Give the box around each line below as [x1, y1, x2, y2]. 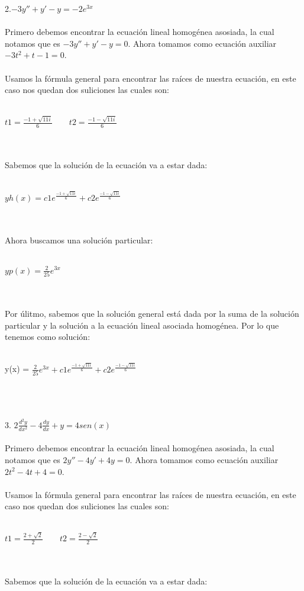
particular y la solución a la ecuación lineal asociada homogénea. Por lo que [5, 319, 279, 331]
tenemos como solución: [5, 330, 90, 343]
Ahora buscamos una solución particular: [5, 233, 153, 246]
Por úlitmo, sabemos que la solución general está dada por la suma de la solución [5, 307, 299, 319]
